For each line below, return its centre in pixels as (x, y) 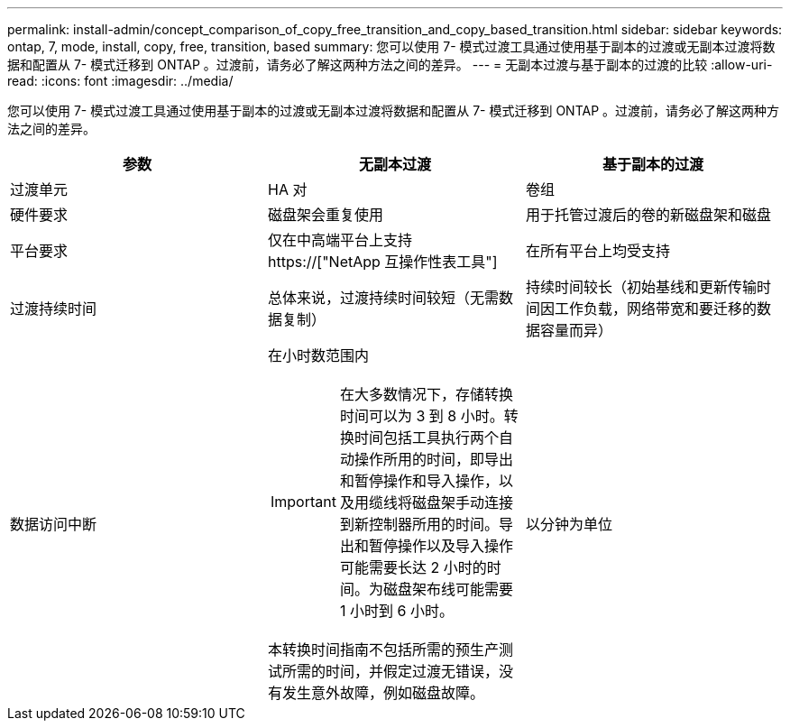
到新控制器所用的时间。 (419, 524)
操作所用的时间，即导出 (433, 459)
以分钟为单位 (569, 524)
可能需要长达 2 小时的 (413, 567)
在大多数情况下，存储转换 (426, 394)
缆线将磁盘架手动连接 (441, 502)
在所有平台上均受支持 (597, 251)
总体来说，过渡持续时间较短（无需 (383, 298)
